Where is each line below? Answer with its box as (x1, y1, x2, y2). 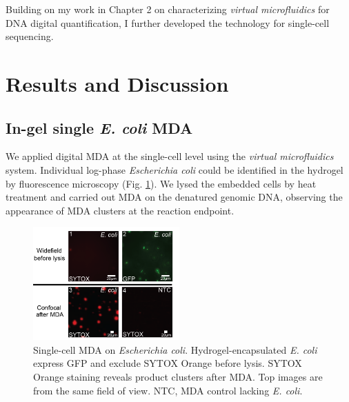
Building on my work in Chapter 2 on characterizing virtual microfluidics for (6, 2, 330, 16)
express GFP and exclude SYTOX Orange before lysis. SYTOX (33, 356, 302, 370)
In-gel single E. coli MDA (6, 117, 193, 138)
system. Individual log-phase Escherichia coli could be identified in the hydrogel (6, 162, 343, 177)
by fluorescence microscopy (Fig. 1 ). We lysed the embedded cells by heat (6, 176, 317, 190)
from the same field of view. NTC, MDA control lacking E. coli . (33, 383, 303, 397)
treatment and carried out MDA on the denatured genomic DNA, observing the (6, 190, 343, 204)
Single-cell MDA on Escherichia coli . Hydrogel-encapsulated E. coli (33, 342, 317, 356)
